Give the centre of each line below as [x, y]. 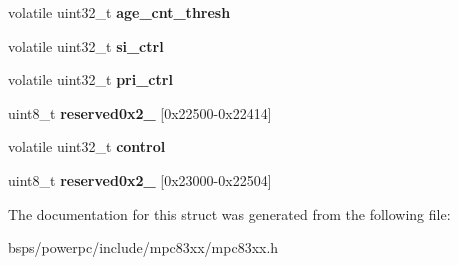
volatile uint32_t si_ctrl [86, 45]
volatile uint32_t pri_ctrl [90, 79]
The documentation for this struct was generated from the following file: [229, 213]
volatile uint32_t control [87, 146]
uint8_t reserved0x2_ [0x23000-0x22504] [140, 179]
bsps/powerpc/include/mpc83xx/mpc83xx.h [143, 247]
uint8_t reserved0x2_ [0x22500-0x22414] [140, 112]
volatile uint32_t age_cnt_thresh [119, 12]
